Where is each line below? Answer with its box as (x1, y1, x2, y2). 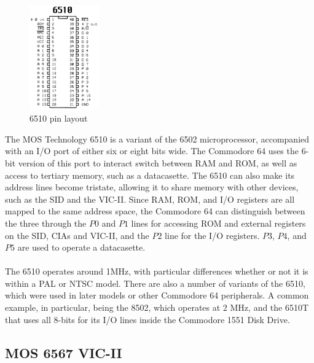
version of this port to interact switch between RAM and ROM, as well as (18, 156, 297, 169)
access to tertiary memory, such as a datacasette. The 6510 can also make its (5, 168, 295, 181)
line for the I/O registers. (165, 228, 260, 241)
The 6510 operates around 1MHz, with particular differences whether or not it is (5, 265, 308, 278)
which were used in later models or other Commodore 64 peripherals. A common (5, 289, 309, 302)
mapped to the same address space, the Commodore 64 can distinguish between (5, 205, 305, 217)
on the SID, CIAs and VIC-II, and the (5, 228, 149, 241)
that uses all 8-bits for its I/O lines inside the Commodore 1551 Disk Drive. (5, 313, 290, 326)
